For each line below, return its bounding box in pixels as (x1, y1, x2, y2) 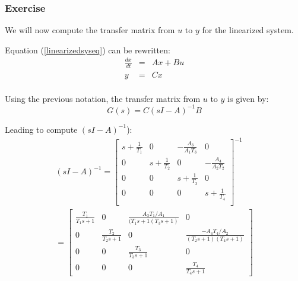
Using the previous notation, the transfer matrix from (5, 92, 201, 104)
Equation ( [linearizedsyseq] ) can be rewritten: (5, 43, 170, 56)
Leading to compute (5, 123, 78, 135)
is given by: (227, 92, 269, 104)
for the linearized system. (202, 24, 294, 36)
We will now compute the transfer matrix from (5, 24, 175, 36)
